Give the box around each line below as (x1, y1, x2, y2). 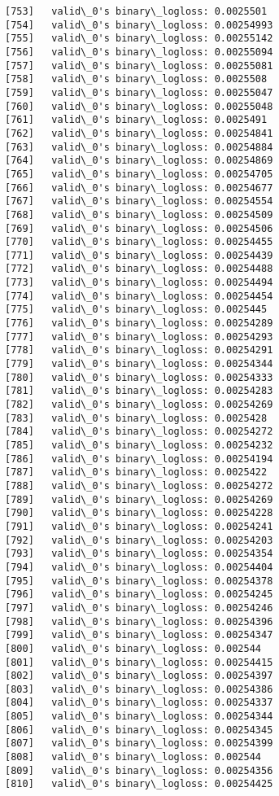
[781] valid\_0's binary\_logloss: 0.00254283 (5, 385, 273, 397)
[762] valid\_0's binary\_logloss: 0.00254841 (5, 127, 273, 139)
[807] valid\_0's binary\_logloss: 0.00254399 (5, 737, 273, 750)
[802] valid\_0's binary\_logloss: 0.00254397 (5, 670, 273, 682)
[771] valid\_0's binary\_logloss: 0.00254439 (5, 249, 273, 261)
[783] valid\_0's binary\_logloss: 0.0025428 (5, 412, 268, 424)
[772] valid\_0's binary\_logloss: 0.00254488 (5, 263, 273, 275)
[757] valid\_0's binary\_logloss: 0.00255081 (5, 59, 273, 72)
